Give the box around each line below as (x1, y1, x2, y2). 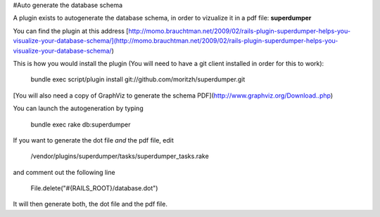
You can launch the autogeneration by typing (13, 104, 144, 112)
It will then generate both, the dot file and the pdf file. (13, 200, 168, 209)
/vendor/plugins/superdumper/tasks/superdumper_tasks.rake (30, 152, 209, 161)
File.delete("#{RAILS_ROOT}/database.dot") (30, 184, 158, 192)
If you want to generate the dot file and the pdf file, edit (13, 136, 174, 144)
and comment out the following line (13, 168, 115, 176)
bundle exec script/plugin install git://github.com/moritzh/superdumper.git (30, 75, 246, 84)
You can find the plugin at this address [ (13, 27, 129, 35)
